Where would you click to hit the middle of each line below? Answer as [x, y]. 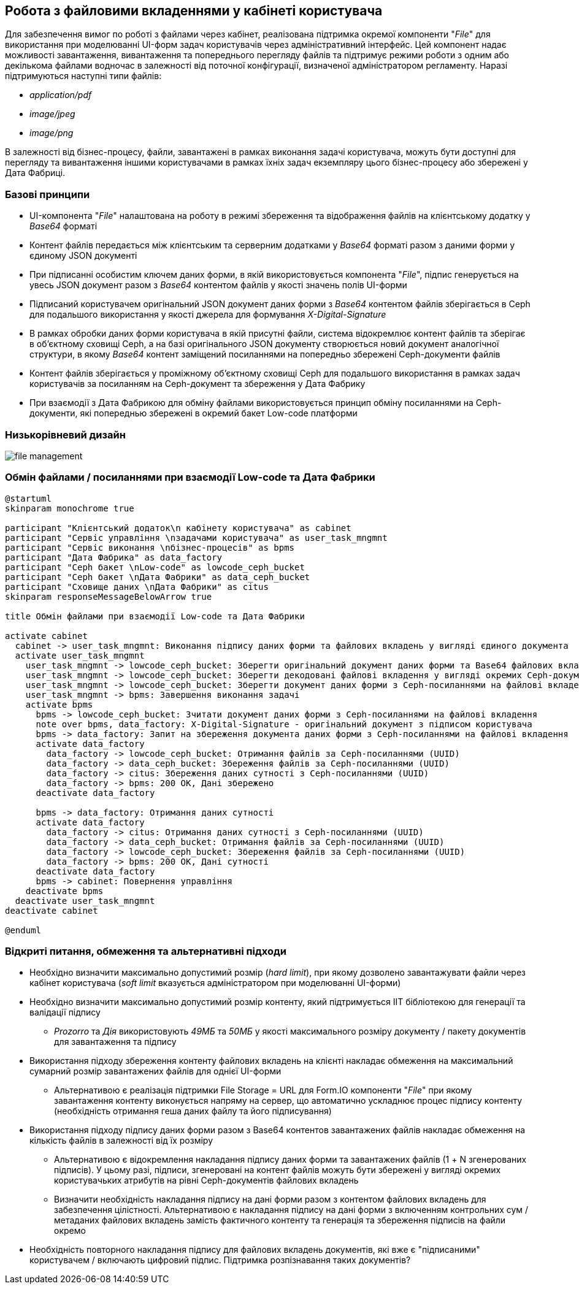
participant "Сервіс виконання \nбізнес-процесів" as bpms [150, 547]
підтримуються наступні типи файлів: [83, 76]
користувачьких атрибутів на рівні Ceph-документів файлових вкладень [206, 1180]
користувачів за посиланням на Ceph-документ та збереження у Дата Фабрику [197, 384]
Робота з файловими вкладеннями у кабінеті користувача [194, 11]
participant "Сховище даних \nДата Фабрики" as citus [137, 587]
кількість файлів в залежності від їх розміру [121, 1141]
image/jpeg [52, 114]
